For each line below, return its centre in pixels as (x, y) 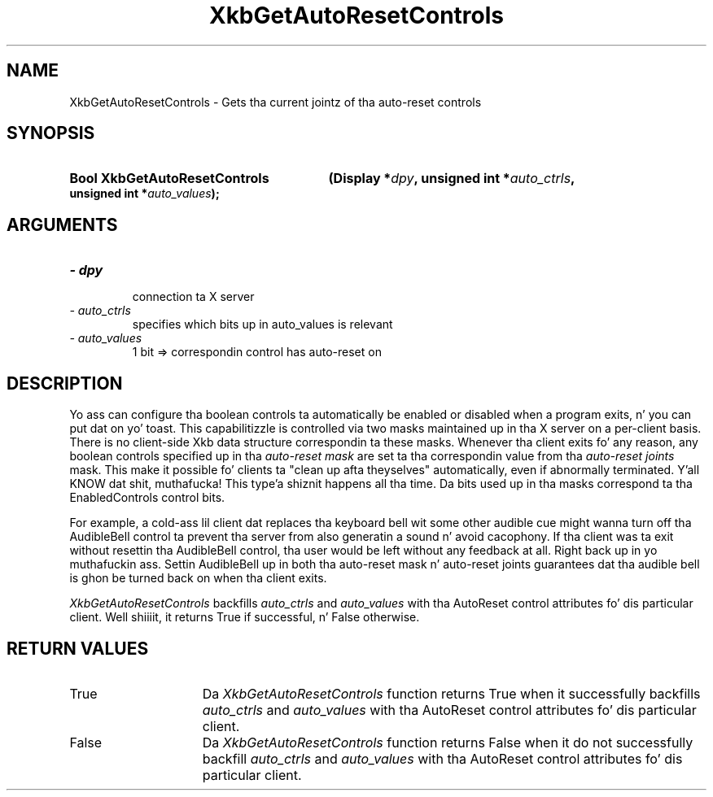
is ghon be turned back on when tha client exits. (198, 578)
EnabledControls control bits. (147, 498)
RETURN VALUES (78, 648)
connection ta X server (193, 297)
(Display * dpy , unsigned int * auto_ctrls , (452, 179)
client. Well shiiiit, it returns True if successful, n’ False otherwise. (245, 617)
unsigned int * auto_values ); (144, 194)
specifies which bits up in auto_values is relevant (262, 324)
